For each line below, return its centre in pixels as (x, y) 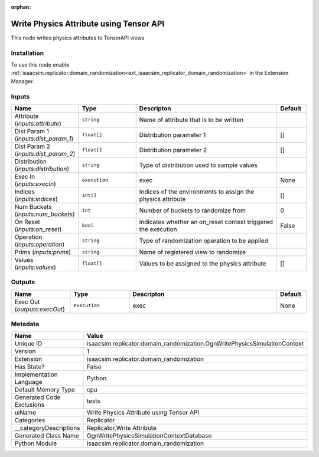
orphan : (21, 7)
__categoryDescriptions (47, 428)
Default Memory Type (45, 390)
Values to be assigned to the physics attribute (203, 264)
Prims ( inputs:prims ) (43, 252)
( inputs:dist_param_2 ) (45, 153)
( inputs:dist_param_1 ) (44, 139)
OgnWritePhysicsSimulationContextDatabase (149, 436)
